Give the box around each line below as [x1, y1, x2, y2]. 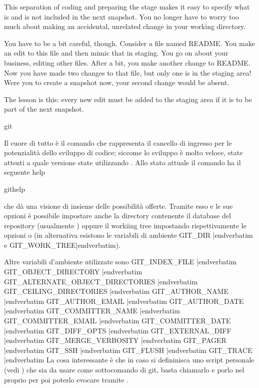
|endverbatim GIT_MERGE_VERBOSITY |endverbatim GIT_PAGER [4, 335, 226, 345]
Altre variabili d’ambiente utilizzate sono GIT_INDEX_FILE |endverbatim [4, 256, 237, 267]
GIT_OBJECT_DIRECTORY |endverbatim [4, 266, 142, 277]
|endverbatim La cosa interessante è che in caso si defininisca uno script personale [4, 354, 254, 365]
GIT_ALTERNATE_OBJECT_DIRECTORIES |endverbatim [4, 276, 198, 286]
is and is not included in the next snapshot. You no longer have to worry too [4, 11, 239, 22]
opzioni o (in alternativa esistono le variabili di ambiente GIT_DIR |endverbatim [4, 230, 253, 240]
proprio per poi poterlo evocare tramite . [4, 374, 129, 384]
